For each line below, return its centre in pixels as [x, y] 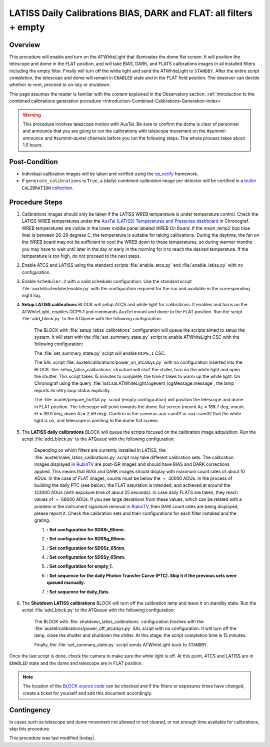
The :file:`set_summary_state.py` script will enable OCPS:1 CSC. [100, 353]
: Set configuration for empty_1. [80, 566]
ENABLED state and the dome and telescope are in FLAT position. [76, 663]
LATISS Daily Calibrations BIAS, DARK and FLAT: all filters [131, 13]
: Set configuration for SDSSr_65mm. [86, 529]
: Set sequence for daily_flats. [78, 592]
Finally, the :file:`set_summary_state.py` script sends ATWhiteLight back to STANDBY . [121, 644]
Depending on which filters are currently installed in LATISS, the [100, 450]
